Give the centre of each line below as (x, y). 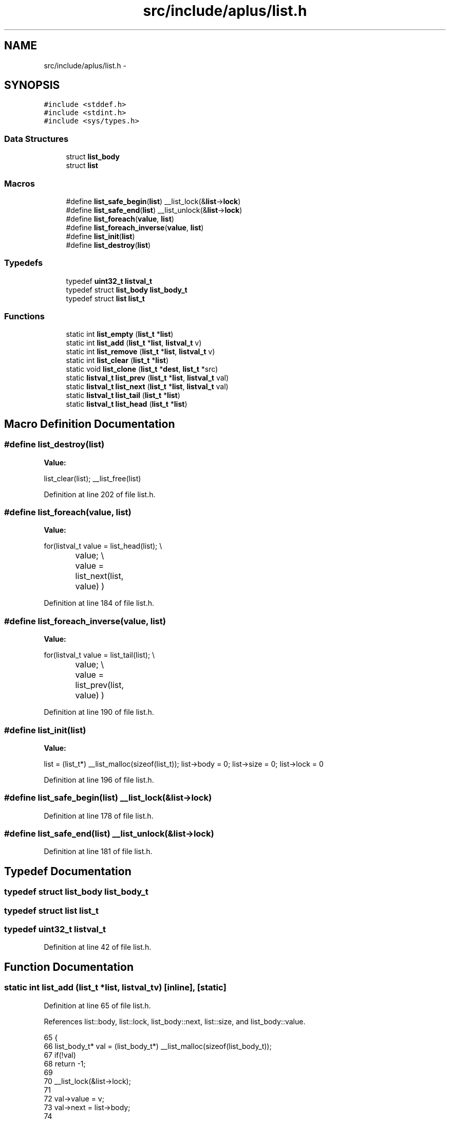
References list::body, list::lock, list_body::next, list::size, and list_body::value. (175, 1021)
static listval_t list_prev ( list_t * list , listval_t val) (147, 378)
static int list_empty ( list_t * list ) (120, 334)
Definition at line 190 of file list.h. (99, 712)
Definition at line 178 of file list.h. (99, 816)
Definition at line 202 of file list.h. (100, 494)
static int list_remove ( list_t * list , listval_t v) (140, 352)
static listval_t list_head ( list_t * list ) (127, 404)
